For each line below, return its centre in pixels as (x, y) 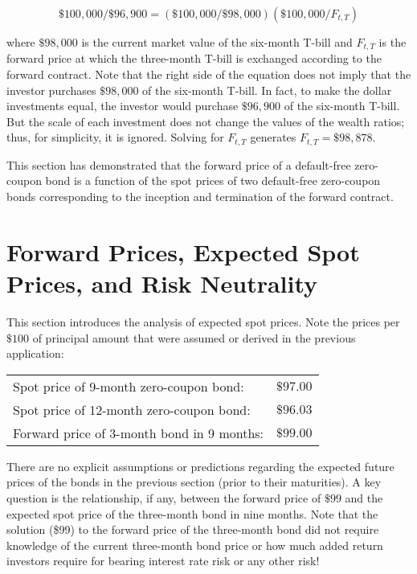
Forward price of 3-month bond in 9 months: (139, 433)
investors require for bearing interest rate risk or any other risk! (163, 561)
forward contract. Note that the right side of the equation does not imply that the (209, 74)
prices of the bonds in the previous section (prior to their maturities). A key (194, 482)
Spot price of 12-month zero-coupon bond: (132, 409)
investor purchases (51, 90)
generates (273, 137)
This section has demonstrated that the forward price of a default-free (179, 164)
